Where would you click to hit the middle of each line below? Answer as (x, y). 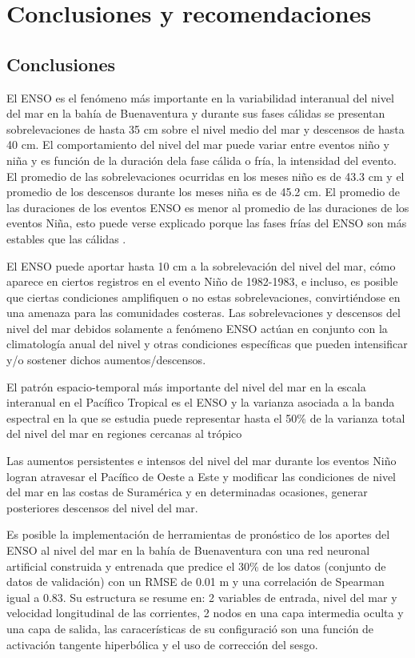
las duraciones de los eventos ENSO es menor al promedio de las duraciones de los (208, 207)
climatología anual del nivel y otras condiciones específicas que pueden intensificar (207, 344)
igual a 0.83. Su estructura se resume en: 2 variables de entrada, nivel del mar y (202, 597)
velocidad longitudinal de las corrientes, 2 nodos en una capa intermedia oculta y (205, 613)
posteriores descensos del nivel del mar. (102, 507)
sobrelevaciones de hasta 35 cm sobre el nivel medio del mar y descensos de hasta (206, 128)
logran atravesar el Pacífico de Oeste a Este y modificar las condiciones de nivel (201, 476)
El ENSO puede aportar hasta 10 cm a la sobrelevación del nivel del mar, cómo (201, 265)
